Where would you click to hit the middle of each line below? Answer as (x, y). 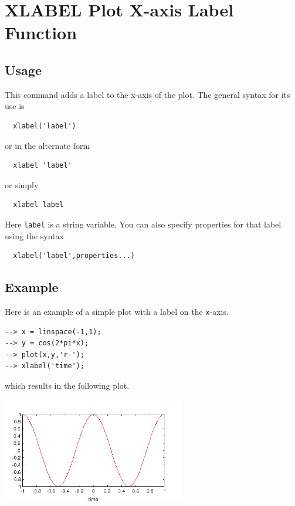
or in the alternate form (48, 145)
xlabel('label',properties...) (74, 256)
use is (15, 106)
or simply (22, 184)
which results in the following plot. (67, 385)
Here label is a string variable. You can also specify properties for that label (143, 224)
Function (41, 33)
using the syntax (34, 235)
